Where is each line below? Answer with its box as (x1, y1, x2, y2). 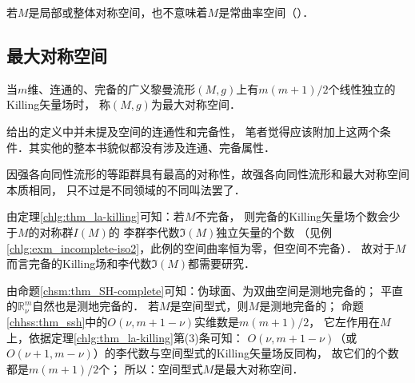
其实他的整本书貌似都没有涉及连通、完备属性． (28, 138, 275, 155)
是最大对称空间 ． (213, 360, 304, 377)
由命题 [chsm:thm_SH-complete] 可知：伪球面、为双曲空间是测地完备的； (6, 281, 377, 298)
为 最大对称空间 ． (150, 96, 241, 113)
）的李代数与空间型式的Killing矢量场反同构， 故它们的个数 (93, 345, 399, 361)
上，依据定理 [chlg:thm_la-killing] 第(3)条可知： (6, 329, 244, 345)
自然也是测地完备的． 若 (32, 297, 160, 314)
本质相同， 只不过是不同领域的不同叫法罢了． (6, 181, 245, 197)
